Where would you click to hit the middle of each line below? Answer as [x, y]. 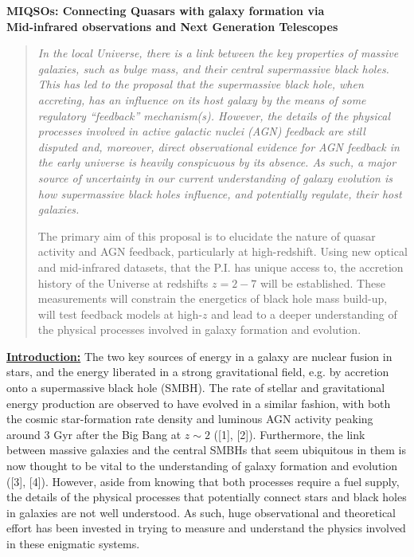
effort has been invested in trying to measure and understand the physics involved [206, 528]
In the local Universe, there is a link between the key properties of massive [218, 53]
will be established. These [322, 282]
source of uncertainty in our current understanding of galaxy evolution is [215, 177]
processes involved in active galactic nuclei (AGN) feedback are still [201, 131]
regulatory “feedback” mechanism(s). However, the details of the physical [214, 115]
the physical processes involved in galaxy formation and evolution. [199, 329]
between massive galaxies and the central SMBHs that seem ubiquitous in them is [206, 450]
